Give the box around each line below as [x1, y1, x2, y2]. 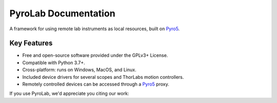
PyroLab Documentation [9, 8, 115, 19]
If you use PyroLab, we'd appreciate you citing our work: [9, 90, 129, 97]
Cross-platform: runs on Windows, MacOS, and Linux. [22, 67, 136, 73]
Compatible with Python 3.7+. [22, 59, 85, 66]
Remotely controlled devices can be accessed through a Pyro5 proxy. [22, 81, 169, 87]
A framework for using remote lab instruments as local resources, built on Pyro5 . [9, 26, 180, 32]
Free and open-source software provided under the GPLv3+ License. [22, 52, 168, 58]
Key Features [9, 39, 53, 48]
